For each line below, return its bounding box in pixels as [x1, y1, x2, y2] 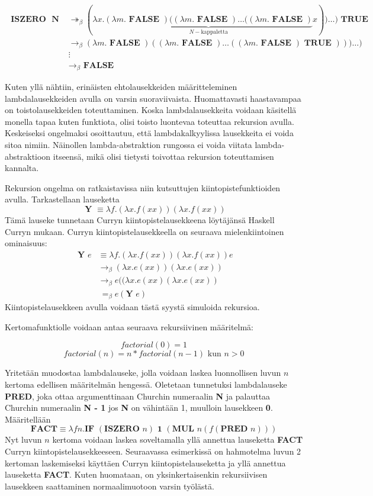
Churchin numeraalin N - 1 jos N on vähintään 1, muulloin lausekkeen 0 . [5, 401, 273, 414]
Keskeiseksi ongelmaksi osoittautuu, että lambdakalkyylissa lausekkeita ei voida [5, 127, 294, 139]
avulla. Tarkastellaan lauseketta [5, 193, 120, 205]
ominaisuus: [5, 237, 47, 249]
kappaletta [201, 29, 228, 36]
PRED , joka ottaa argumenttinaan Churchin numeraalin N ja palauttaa [5, 389, 271, 402]
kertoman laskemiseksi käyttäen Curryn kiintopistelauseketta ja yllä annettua [5, 456, 286, 469]
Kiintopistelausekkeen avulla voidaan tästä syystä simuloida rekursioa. [5, 301, 260, 313]
